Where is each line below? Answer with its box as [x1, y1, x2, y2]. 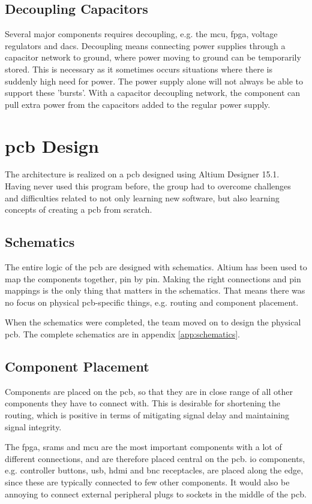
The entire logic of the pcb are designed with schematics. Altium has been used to [5, 261, 307, 273]
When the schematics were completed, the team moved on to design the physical [5, 316, 301, 328]
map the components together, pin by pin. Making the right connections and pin [5, 272, 301, 285]
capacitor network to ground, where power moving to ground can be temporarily [5, 51, 301, 64]
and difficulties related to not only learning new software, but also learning [5, 191, 280, 204]
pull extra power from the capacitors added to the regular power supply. [5, 98, 271, 110]
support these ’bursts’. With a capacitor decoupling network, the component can [5, 86, 301, 99]
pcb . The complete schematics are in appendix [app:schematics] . [5, 328, 240, 340]
